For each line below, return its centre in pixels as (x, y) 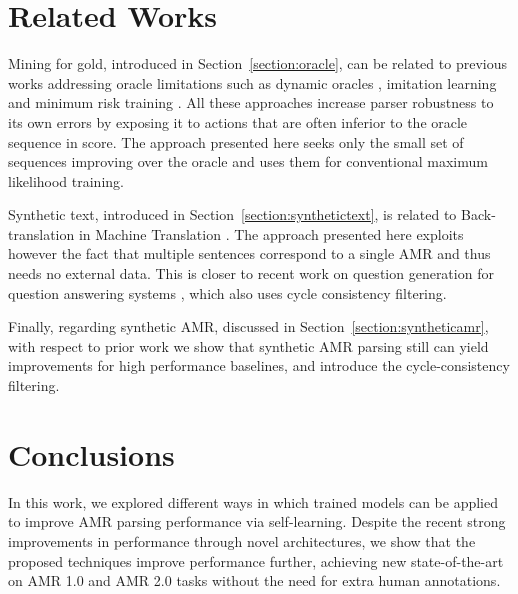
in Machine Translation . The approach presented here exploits (271, 233)
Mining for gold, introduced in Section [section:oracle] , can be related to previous (257, 63)
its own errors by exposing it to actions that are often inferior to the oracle (238, 121)
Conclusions (91, 453)
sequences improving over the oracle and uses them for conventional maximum (248, 161)
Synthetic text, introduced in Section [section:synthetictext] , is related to (232, 214)
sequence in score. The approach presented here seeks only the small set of (236, 141)
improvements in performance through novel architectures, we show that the (242, 540)
